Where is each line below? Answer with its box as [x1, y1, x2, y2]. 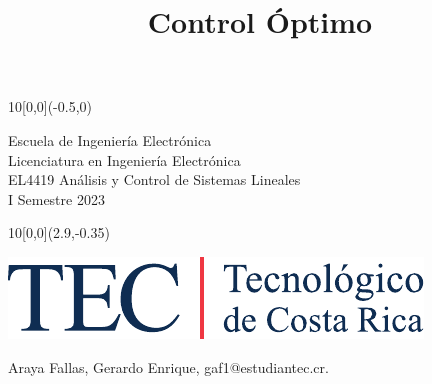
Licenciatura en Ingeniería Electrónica [8, 149, 241, 170]
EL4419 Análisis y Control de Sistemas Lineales [8, 169, 301, 190]
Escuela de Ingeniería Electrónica [8, 129, 212, 150]
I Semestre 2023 [8, 188, 105, 209]
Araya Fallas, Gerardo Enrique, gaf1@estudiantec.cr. [8, 356, 329, 377]
